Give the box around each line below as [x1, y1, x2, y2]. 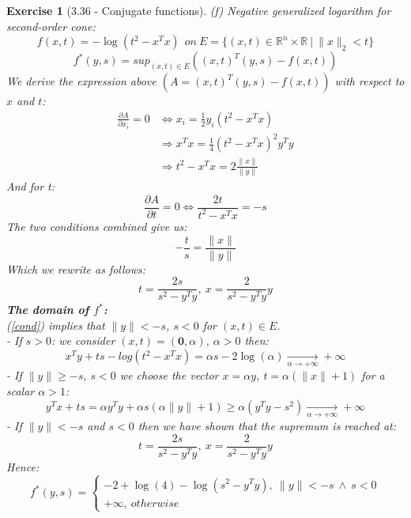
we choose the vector [119, 367, 219, 384]
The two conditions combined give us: [6, 217, 187, 234]
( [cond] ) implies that [6, 316, 105, 333]
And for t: [6, 177, 55, 194]
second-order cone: [6, 17, 96, 34]
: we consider [51, 332, 115, 349]
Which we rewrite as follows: [6, 260, 146, 277]
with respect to [334, 73, 405, 89]
